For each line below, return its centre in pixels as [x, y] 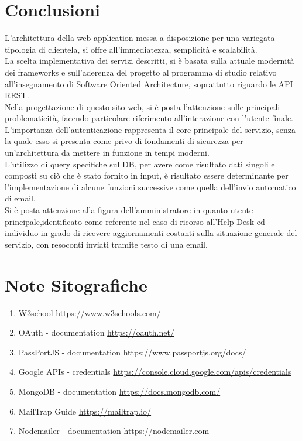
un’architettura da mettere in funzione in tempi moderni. [107, 153]
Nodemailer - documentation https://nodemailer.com [114, 431]
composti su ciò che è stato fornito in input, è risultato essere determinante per [147, 175]
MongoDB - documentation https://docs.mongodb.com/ [119, 391]
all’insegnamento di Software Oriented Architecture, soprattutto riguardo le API [149, 83]
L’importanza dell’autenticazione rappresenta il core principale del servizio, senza [150, 129]
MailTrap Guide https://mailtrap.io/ [85, 411]
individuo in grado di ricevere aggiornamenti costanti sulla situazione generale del [151, 233]
